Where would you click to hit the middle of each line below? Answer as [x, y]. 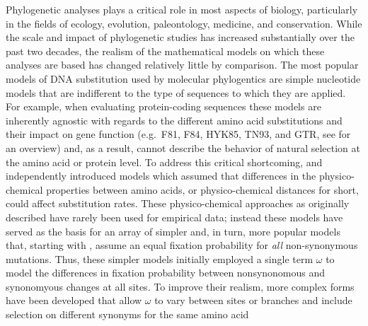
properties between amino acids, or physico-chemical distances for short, [202, 189]
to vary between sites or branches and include [253, 300]
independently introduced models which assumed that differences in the [161, 176]
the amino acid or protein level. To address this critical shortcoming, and [164, 162]
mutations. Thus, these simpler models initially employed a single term [160, 258]
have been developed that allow [74, 300]
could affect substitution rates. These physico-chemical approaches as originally [178, 203]
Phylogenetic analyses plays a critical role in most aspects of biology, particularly [182, 9]
